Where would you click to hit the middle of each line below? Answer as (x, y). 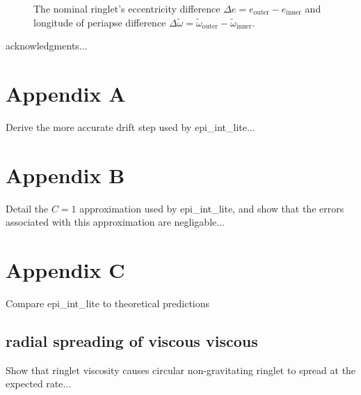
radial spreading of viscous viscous (132, 340)
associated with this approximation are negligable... (115, 222)
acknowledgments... (47, 46)
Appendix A (66, 93)
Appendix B (65, 175)
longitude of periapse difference (100, 22)
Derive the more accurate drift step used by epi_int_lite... (130, 126)
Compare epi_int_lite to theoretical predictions (108, 303)
